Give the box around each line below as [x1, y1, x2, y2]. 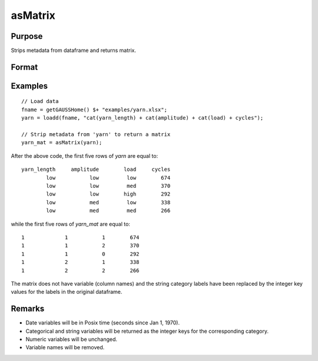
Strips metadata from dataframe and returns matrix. [11, 47, 137, 54]
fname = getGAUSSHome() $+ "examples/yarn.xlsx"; [21, 106, 168, 113]
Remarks [11, 304, 45, 314]
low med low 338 [46, 199, 171, 206]
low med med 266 [46, 207, 171, 214]
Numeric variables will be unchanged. [25, 336, 118, 343]
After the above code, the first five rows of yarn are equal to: [11, 152, 158, 159]
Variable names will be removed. [25, 344, 105, 351]
